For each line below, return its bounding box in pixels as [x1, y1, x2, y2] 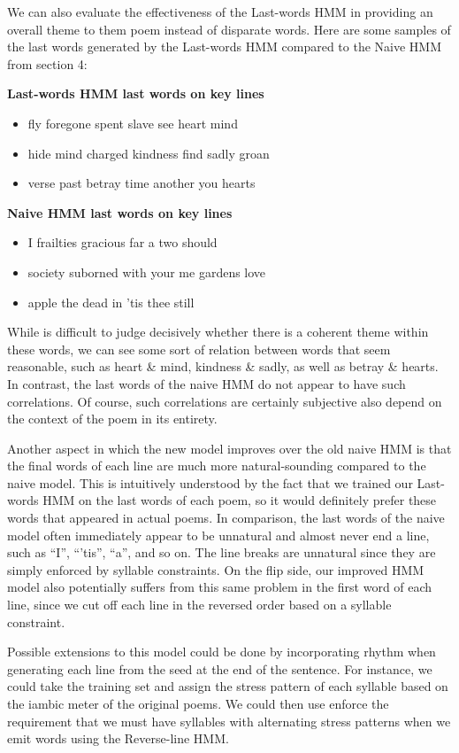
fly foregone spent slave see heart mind [27, 113, 238, 132]
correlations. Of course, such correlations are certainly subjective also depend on [7, 392, 442, 410]
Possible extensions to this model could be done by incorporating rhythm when [7, 642, 436, 661]
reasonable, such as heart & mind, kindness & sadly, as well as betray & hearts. [7, 357, 439, 376]
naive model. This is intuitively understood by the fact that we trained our [7, 473, 413, 492]
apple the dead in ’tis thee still [27, 292, 195, 311]
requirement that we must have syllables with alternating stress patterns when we [7, 711, 451, 730]
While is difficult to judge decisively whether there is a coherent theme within [7, 322, 429, 341]
